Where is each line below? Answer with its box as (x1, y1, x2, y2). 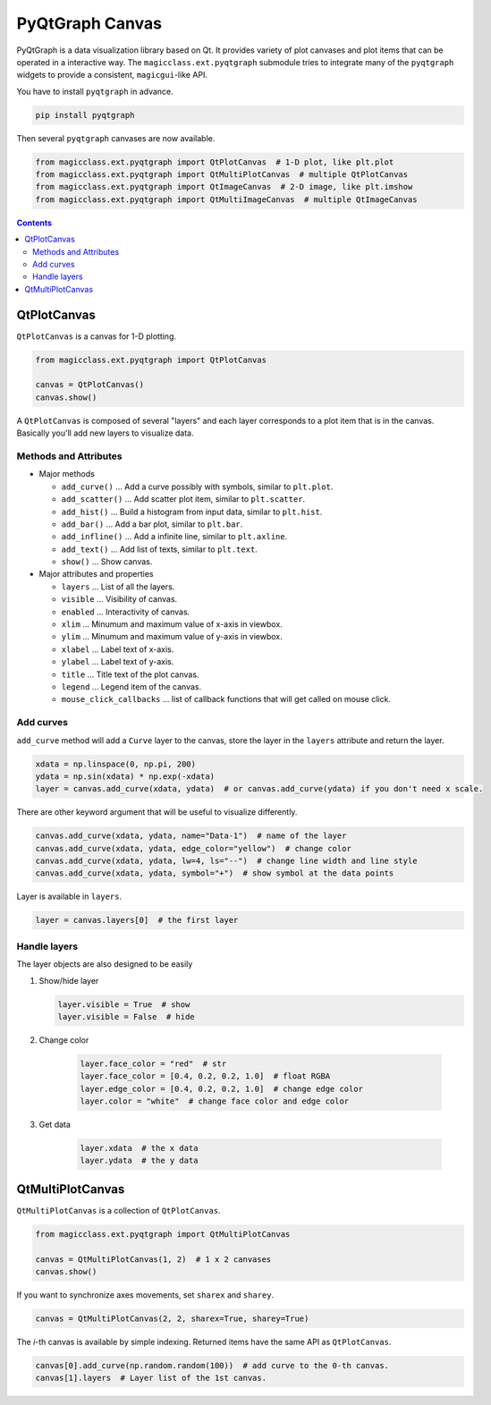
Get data (38, 1119, 72, 1130)
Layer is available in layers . (16, 891, 123, 902)
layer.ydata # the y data (80, 1155, 199, 1166)
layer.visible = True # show (57, 999, 190, 1010)
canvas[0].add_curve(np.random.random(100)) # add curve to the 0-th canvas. (35, 1360, 389, 1370)
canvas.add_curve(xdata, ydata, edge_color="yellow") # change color (35, 843, 352, 853)
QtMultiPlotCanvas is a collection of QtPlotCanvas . (16, 1205, 221, 1215)
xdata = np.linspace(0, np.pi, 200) (35, 758, 197, 769)
